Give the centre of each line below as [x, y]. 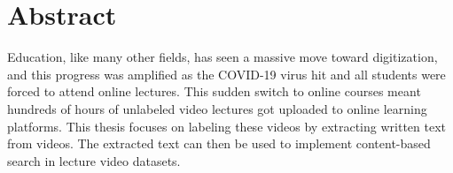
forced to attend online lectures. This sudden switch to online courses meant [214, 91]
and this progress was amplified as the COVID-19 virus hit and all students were [226, 74]
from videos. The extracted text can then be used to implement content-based [219, 143]
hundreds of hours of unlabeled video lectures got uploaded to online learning [217, 108]
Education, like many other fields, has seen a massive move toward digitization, [223, 57]
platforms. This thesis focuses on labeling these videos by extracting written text [226, 126]
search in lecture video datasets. [94, 160]
